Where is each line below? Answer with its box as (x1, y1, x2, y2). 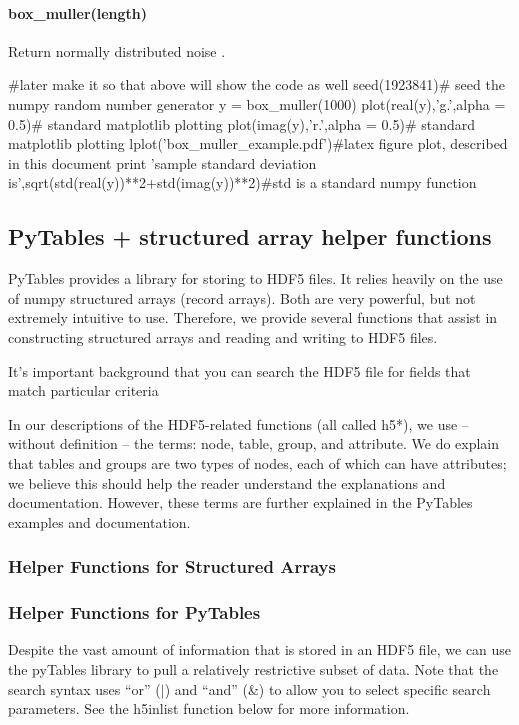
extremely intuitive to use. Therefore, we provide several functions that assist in (8, 307, 498, 328)
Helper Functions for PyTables (8, 600, 261, 625)
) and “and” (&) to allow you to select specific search (164, 678, 491, 699)
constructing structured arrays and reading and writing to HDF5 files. (8, 326, 438, 347)
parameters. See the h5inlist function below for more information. (8, 698, 410, 719)
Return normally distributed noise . (8, 40, 226, 61)
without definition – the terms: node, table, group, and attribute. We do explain (8, 433, 500, 454)
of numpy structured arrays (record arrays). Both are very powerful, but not (8, 287, 476, 308)
